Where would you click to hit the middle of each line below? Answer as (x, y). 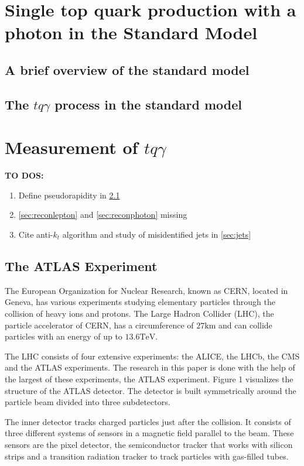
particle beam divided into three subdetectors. (88, 402)
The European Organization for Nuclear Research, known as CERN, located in (146, 290)
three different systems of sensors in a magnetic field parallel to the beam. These (149, 433)
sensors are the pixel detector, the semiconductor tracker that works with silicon (149, 444)
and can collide (245, 325)
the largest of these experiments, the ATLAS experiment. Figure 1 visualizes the (149, 378)
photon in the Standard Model (131, 32)
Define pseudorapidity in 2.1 (69, 195)
